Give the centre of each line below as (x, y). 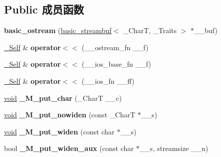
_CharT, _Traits (150, 30)
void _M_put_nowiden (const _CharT (70, 115)
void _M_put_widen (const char (59, 131)
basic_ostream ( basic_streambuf (58, 30)
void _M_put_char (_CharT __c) (63, 98)
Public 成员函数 (44, 9)
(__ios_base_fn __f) (117, 64)
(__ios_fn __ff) (108, 81)
